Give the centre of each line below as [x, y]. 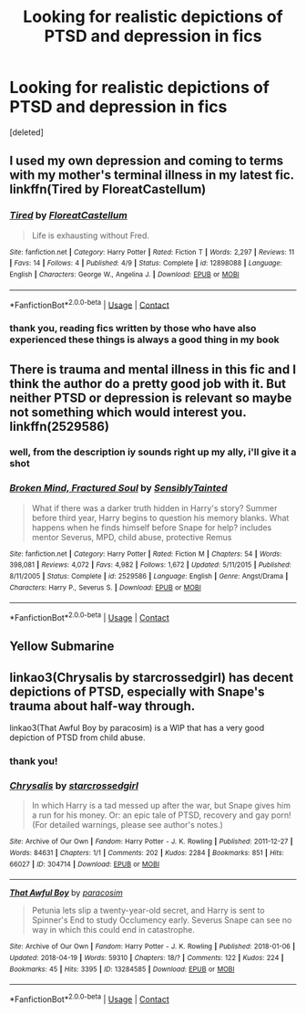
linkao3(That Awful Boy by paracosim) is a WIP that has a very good [137, 728]
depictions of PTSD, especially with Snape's [138, 691]
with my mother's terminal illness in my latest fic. [152, 175]
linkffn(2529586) [59, 426]
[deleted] [26, 132]
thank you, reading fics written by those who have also [133, 329]
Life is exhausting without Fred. [91, 235]
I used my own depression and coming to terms [147, 161]
